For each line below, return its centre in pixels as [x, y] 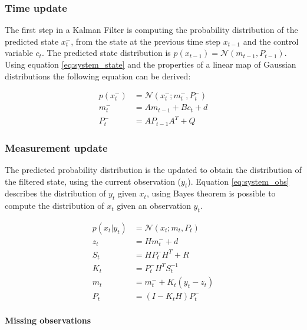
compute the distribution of [55, 206]
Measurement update [56, 147]
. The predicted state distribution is [106, 53]
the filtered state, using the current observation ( [93, 181]
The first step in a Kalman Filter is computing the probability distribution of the [151, 30]
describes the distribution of [55, 193]
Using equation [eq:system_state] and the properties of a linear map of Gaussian [151, 64]
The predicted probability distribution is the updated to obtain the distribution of [153, 169]
